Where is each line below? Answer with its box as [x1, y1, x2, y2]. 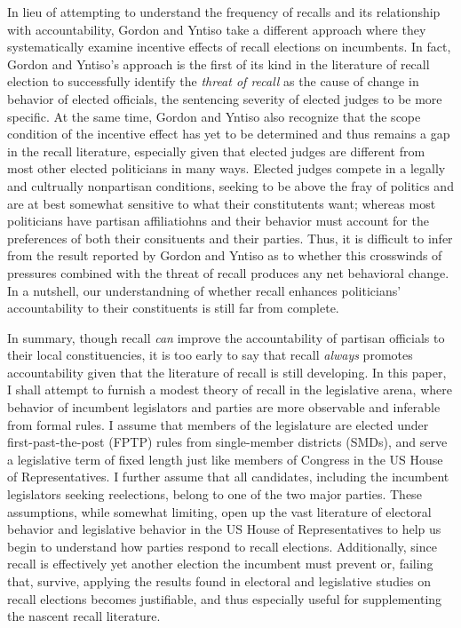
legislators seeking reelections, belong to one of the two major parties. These [7, 485, 422, 504]
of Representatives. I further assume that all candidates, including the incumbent [7, 467, 449, 486]
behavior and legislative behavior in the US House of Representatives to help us [7, 520, 441, 538]
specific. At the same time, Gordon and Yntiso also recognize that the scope [7, 107, 421, 125]
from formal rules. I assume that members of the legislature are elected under [7, 415, 429, 433]
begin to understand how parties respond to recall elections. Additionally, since [7, 537, 437, 555]
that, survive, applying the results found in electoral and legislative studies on [7, 572, 432, 590]
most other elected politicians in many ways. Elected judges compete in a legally [7, 159, 446, 178]
